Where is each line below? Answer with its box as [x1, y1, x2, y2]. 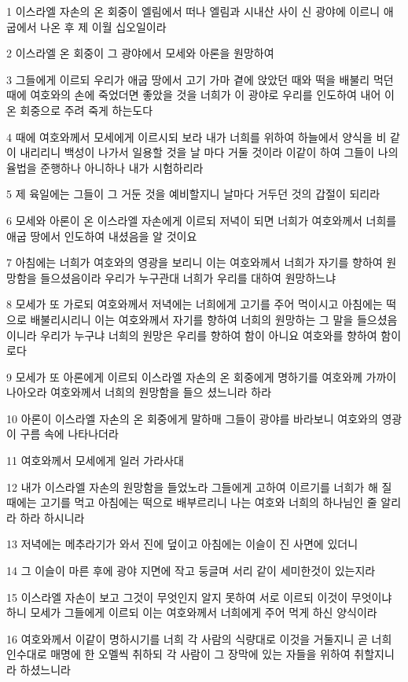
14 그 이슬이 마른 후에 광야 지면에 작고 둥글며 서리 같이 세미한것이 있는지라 [6, 562, 376, 579]
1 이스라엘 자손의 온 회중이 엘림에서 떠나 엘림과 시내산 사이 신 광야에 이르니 [6, 3, 380, 19]
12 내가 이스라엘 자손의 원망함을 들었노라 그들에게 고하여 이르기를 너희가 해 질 [6, 478, 392, 495]
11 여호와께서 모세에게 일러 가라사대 [6, 452, 184, 469]
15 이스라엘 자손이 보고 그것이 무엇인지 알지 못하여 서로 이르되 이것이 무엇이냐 [6, 588, 392, 605]
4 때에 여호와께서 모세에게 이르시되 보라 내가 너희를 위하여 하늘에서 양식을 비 [6, 128, 387, 145]
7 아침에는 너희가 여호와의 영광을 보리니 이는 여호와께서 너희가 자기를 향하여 [6, 254, 383, 271]
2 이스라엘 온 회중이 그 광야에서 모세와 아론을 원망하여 [6, 45, 274, 61]
